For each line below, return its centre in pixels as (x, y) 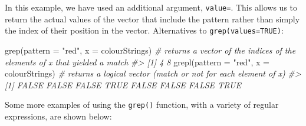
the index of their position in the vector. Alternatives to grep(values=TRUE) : (144, 30)
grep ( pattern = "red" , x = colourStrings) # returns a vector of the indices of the (150, 50)
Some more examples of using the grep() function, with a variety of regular (142, 105)
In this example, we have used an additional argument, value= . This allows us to (151, 7)
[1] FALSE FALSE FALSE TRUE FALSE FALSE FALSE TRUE (123, 84)
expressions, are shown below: (58, 116)
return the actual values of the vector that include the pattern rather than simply (152, 19)
